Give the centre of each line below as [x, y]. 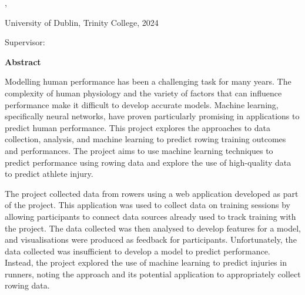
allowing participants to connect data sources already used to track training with [150, 216]
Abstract [23, 61]
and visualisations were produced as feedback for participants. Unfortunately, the [151, 239]
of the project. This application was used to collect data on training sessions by [148, 205]
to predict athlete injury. [49, 174]
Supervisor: [25, 42]
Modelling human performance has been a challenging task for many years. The [148, 81]
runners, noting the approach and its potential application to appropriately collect [153, 274]
